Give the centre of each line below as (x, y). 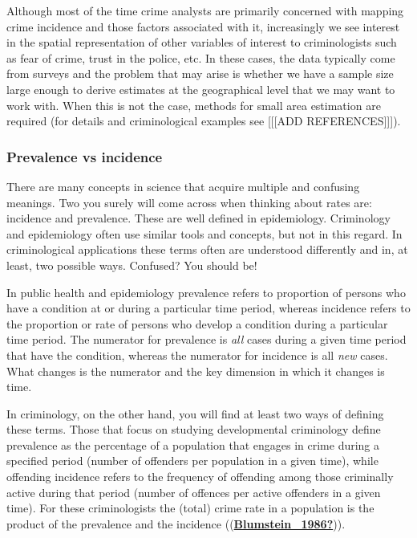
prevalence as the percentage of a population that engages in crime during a (193, 444)
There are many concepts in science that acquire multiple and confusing (183, 186)
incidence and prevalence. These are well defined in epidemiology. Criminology (198, 218)
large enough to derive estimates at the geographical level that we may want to (201, 89)
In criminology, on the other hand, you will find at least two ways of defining (195, 413)
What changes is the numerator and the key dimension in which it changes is (196, 371)
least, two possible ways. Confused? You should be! (132, 265)
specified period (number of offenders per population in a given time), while (192, 461)
